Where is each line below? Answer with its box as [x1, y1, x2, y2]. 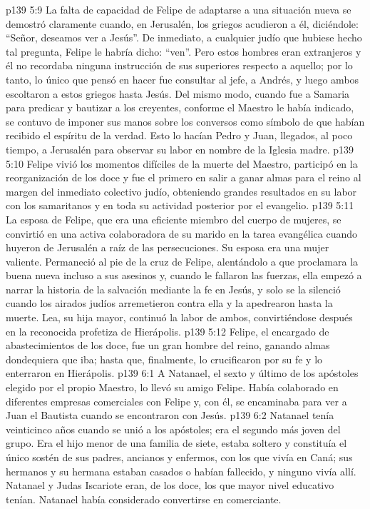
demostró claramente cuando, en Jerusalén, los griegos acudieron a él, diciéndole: [6, 16, 359, 31]
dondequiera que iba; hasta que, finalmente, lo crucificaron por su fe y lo [6, 351, 323, 366]
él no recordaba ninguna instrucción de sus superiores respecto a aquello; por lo [6, 58, 353, 73]
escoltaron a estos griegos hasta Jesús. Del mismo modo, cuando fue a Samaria [6, 86, 350, 101]
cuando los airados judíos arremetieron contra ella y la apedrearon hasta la [6, 296, 333, 311]
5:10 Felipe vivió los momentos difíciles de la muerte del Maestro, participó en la [6, 156, 358, 171]
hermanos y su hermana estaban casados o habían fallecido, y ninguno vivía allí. [6, 463, 356, 478]
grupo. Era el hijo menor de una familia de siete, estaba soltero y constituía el [6, 435, 347, 450]
